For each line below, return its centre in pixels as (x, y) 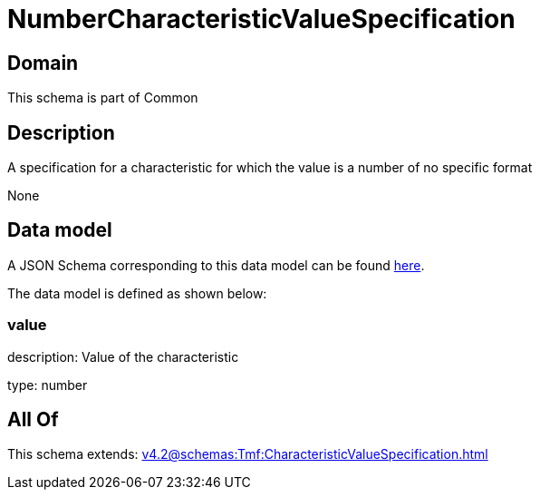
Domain (43, 63)
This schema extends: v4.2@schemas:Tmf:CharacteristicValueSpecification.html (248, 454)
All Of (33, 420)
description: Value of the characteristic (123, 356)
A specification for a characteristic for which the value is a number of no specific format (270, 168)
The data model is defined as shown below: (137, 293)
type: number (48, 385)
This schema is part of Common (103, 98)
